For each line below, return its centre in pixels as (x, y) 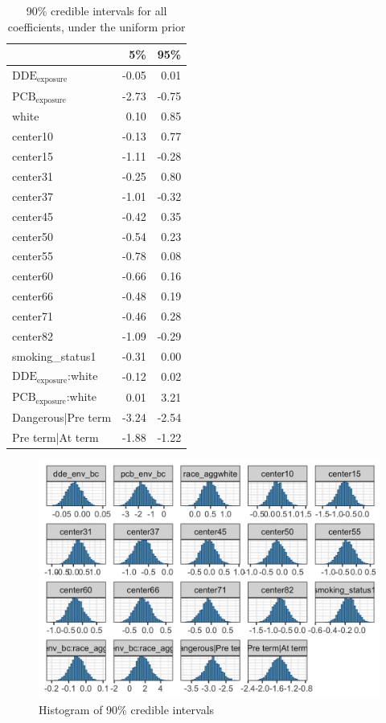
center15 (33, 156)
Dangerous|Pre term (62, 417)
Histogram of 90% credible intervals (127, 709)
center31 (33, 176)
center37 (33, 196)
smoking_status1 (54, 355)
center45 (33, 216)
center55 (33, 256)
